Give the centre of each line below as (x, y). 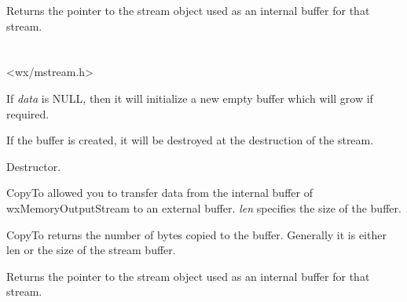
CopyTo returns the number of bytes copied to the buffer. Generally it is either (196, 234)
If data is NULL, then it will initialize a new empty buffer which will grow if (190, 98)
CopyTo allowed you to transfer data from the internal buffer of (159, 193)
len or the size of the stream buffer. (91, 250)
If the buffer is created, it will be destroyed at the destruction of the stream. (190, 140)
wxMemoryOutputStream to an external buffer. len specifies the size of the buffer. (204, 207)
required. (28, 113)
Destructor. (34, 166)
